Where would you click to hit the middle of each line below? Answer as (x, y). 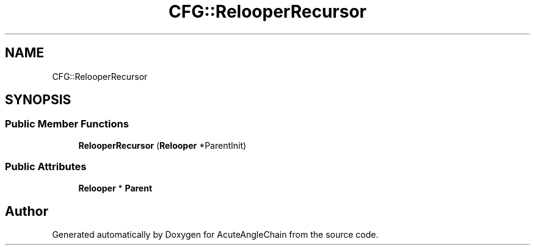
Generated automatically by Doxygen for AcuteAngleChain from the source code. (215, 235)
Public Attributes (46, 167)
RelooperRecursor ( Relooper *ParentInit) (162, 145)
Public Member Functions (67, 124)
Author (27, 211)
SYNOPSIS (38, 100)
